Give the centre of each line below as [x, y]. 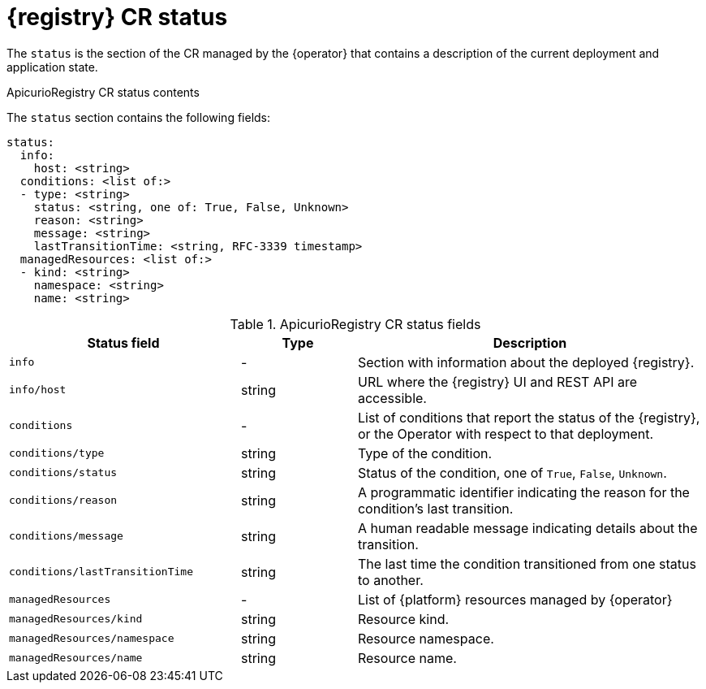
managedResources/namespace [92, 639]
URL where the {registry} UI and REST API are [497, 381]
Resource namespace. [426, 638]
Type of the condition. [425, 453]
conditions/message [66, 536]
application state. [52, 67]
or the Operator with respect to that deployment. [506, 433]
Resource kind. [403, 619]
